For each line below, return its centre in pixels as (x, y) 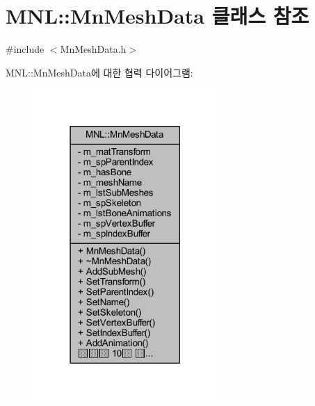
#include (25, 49)
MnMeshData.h (93, 49)
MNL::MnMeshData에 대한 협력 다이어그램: (99, 72)
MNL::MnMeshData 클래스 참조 (157, 16)
